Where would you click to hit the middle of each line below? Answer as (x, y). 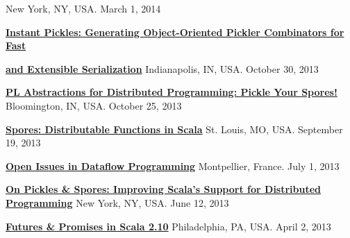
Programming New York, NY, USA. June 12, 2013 (117, 202)
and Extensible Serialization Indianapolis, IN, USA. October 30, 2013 (162, 68)
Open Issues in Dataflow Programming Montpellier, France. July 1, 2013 (173, 165)
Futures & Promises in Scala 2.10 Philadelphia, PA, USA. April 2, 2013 (168, 226)
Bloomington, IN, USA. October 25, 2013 (94, 105)
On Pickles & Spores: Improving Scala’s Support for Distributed (164, 189)
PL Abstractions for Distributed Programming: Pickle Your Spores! (172, 92)
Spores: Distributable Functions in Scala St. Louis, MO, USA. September (174, 129)
